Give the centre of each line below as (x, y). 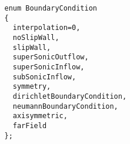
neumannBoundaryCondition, (65, 106)
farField (30, 125)
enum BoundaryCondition (51, 8)
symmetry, (32, 87)
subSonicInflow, (44, 77)
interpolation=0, (46, 28)
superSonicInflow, (49, 67)
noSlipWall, (36, 37)
